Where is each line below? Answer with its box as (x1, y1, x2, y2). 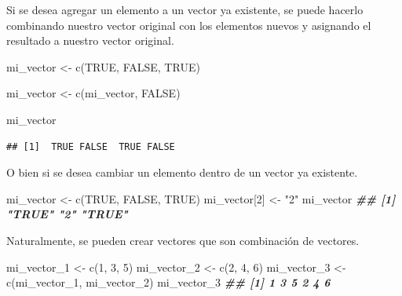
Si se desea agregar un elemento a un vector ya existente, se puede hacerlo (6, 2, 364, 17)
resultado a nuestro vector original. (6, 32, 174, 49)
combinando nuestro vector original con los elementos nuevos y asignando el (6, 16, 371, 33)
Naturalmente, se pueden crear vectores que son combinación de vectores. (6, 232, 360, 248)
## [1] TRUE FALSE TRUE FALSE (6, 141, 175, 152)
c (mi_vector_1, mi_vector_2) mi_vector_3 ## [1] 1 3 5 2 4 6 (6, 274, 331, 291)
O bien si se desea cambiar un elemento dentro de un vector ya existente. (6, 164, 358, 181)
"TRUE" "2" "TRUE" (6, 206, 128, 222)
